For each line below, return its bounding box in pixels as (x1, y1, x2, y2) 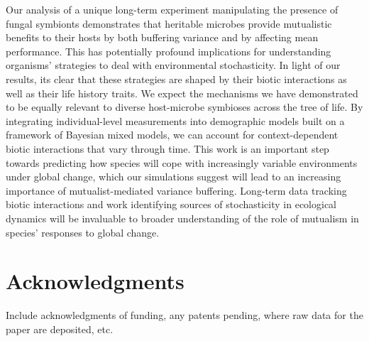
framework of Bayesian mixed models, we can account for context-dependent (6, 127, 338, 142)
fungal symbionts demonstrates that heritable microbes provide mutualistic (6, 16, 332, 31)
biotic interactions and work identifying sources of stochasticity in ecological (6, 197, 337, 212)
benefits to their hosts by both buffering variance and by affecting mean (6, 30, 319, 45)
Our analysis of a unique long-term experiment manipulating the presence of (6, 2, 338, 16)
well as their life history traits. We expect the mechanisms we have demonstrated (6, 85, 358, 100)
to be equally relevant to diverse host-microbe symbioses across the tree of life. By (6, 99, 363, 114)
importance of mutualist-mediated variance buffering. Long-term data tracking (6, 183, 347, 197)
